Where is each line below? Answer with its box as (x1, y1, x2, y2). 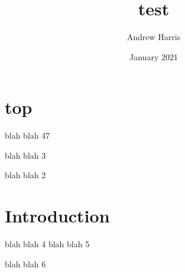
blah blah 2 (5, 169, 46, 181)
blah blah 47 (5, 129, 50, 142)
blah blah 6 (5, 257, 46, 270)
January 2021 (129, 50, 178, 63)
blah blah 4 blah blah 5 (5, 238, 90, 250)
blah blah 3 (5, 149, 46, 161)
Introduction (5, 204, 110, 228)
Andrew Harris (126, 31, 181, 43)
